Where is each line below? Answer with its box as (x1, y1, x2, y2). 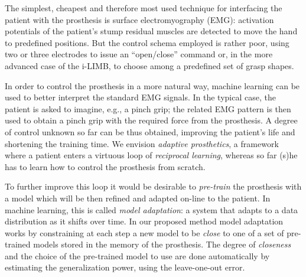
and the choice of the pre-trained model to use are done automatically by (5, 249, 270, 262)
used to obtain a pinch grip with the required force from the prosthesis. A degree (5, 114, 298, 126)
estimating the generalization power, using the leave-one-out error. (5, 261, 245, 273)
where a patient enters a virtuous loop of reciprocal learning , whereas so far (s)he (5, 149, 298, 161)
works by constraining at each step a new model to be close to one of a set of (5, 226, 284, 239)
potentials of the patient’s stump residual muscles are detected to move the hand (5, 25, 298, 37)
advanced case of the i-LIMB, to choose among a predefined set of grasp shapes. (5, 59, 294, 71)
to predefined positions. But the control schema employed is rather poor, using (5, 36, 289, 48)
